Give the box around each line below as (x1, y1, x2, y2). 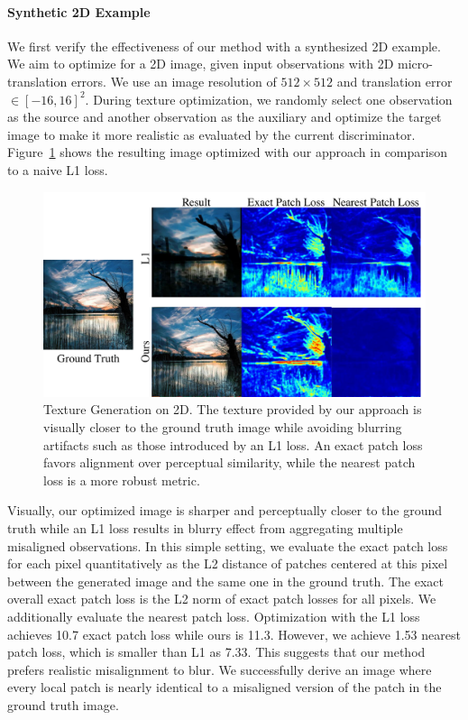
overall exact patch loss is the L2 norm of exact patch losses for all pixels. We (7, 589, 436, 608)
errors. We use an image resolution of (70, 71, 277, 90)
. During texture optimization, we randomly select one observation (85, 89, 453, 108)
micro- (398, 54, 433, 73)
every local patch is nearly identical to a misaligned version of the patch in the (7, 678, 442, 697)
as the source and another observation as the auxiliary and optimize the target (7, 107, 442, 126)
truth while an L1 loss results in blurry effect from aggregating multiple (7, 519, 403, 538)
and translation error (336, 71, 453, 90)
